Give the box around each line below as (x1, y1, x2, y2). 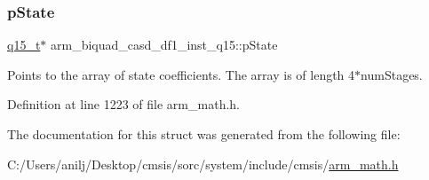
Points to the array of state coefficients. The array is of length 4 (7, 65, 355, 83)
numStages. (361, 65, 423, 83)
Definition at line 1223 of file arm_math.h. (7, 95, 240, 113)
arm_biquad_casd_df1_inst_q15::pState (51, 35, 278, 54)
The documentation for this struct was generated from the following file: (7, 125, 401, 143)
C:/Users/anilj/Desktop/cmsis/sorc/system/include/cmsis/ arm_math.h (7, 154, 399, 173)
